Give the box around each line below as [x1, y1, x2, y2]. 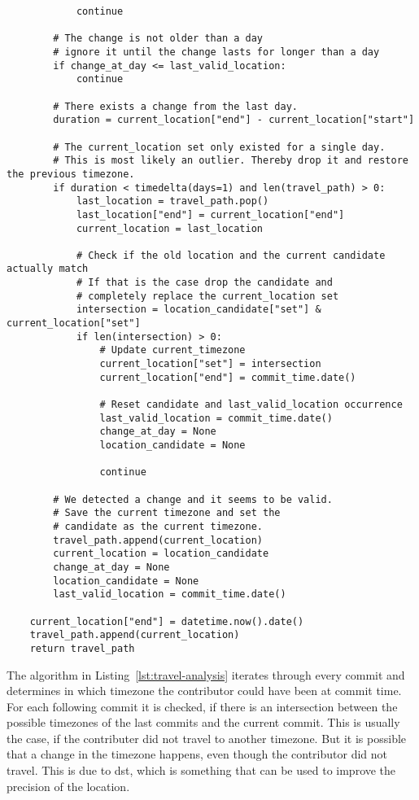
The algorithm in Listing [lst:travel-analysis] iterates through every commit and [7, 666, 405, 683]
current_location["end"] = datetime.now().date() [29, 615, 304, 627]
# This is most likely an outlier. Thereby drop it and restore [53, 155, 408, 167]
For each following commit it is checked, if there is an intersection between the [7, 697, 398, 715]
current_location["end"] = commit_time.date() [99, 371, 356, 383]
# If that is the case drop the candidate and [76, 277, 333, 289]
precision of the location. [7, 777, 130, 794]
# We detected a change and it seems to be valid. [53, 493, 333, 505]
